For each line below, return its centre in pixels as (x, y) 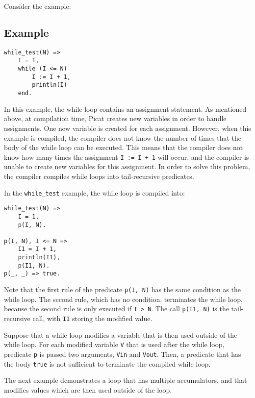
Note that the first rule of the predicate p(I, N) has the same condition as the (122, 289)
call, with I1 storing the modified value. (92, 318)
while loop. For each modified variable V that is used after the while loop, (114, 344)
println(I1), (39, 258)
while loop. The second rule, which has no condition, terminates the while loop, (123, 299)
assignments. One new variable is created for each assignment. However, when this (127, 128)
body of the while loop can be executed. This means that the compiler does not (124, 147)
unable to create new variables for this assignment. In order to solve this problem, (127, 166)
